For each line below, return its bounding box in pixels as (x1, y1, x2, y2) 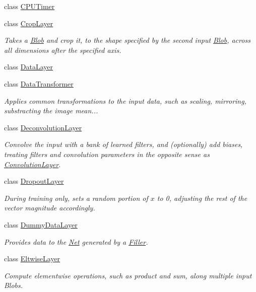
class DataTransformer (4, 78, 74, 89)
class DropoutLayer (4, 176, 64, 186)
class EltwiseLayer (4, 253, 60, 264)
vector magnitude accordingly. (4, 202, 95, 213)
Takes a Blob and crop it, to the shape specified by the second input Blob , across (4, 35, 250, 45)
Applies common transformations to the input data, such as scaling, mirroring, (4, 95, 246, 106)
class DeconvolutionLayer (4, 122, 82, 132)
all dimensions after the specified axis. (4, 44, 121, 55)
